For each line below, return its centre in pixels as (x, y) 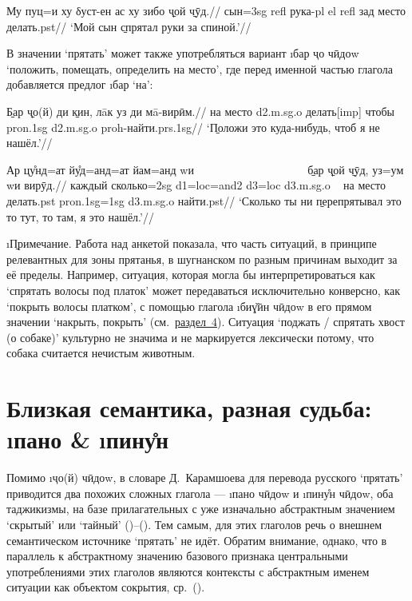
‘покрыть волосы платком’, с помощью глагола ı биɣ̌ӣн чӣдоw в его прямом (189, 306)
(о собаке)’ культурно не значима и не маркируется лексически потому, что (190, 337)
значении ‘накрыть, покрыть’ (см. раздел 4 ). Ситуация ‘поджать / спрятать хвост (206, 322)
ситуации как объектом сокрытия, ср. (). (106, 587)
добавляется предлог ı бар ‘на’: (80, 84)
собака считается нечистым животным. (101, 353)
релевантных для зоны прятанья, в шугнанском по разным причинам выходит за (202, 259)
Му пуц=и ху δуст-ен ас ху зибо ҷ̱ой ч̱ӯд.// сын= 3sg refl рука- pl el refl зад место (206, 10)
